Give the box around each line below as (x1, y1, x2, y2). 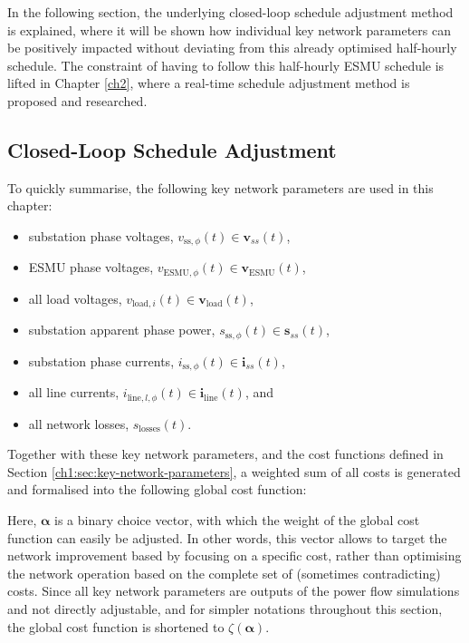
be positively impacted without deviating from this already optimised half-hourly (7, 38, 457, 57)
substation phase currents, (28, 351, 175, 370)
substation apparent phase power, (28, 320, 215, 339)
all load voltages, (28, 288, 122, 307)
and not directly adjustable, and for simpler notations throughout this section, (7, 599, 443, 619)
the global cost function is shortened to (7, 617, 225, 636)
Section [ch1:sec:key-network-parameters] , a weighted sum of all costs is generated (7, 462, 461, 481)
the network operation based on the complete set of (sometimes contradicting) (7, 563, 441, 582)
